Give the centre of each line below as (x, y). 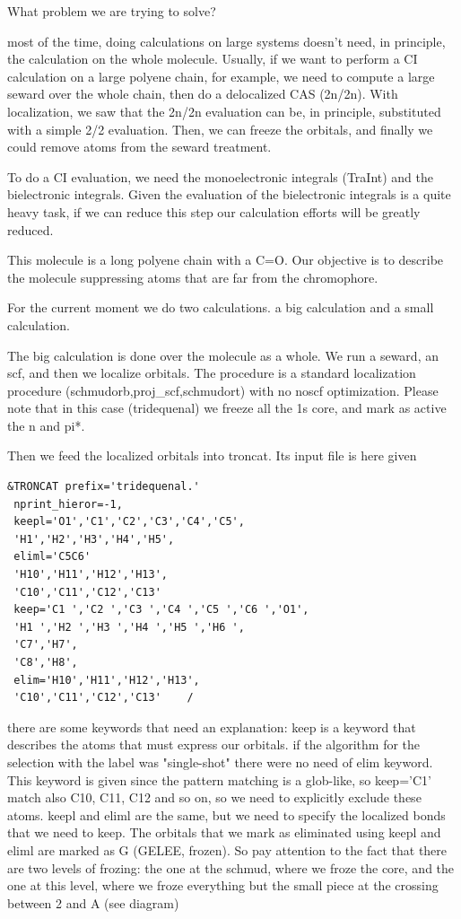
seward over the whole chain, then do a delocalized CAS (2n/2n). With (203, 94)
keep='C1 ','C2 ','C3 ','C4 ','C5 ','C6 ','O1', (161, 610)
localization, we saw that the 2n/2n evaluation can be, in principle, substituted (224, 111)
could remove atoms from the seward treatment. (139, 147)
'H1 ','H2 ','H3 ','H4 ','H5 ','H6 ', (129, 627)
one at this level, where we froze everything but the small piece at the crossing (223, 885)
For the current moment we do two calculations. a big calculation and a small (221, 307)
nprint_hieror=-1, (68, 504)
